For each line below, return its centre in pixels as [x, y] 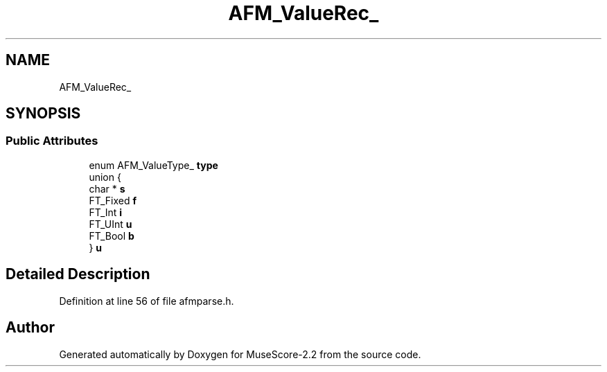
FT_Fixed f [113, 200]
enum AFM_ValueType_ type [153, 165]
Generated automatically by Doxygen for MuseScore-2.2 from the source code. [240, 354]
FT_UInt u [111, 224]
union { [105, 177]
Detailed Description [78, 274]
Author [30, 328]
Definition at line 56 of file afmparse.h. [147, 301]
